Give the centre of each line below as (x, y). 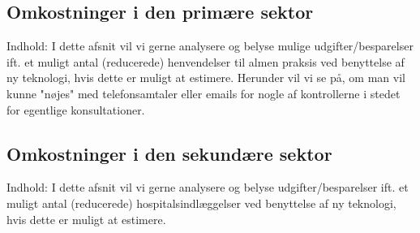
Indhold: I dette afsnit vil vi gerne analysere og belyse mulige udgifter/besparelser (210, 46)
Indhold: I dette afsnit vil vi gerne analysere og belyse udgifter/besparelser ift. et (208, 187)
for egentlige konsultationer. (76, 109)
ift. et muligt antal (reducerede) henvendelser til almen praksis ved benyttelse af (206, 61)
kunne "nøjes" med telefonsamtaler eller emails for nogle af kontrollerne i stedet (204, 93)
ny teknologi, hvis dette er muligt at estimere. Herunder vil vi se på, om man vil (206, 78)
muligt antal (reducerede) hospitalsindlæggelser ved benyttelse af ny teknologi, (201, 203)
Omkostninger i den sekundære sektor (169, 153)
